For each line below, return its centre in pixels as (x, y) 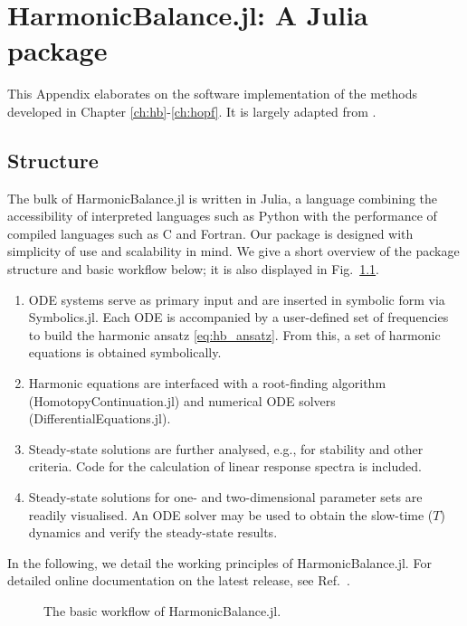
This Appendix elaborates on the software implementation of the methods (213, 94)
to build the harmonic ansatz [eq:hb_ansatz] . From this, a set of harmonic (234, 334)
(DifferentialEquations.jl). (100, 418)
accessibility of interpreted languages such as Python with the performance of (222, 216)
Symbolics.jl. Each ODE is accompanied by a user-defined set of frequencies (238, 317)
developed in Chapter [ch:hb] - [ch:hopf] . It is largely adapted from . (192, 111)
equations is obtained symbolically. (125, 352)
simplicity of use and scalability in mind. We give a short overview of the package (233, 251)
